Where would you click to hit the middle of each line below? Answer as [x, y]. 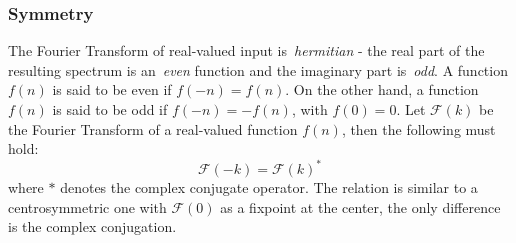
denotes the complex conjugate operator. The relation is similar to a [269, 187]
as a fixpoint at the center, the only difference [360, 206]
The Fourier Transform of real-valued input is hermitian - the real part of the [246, 50]
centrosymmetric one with [87, 206]
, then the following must [418, 128]
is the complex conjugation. [92, 226]
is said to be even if [112, 89]
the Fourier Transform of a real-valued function [153, 128]
